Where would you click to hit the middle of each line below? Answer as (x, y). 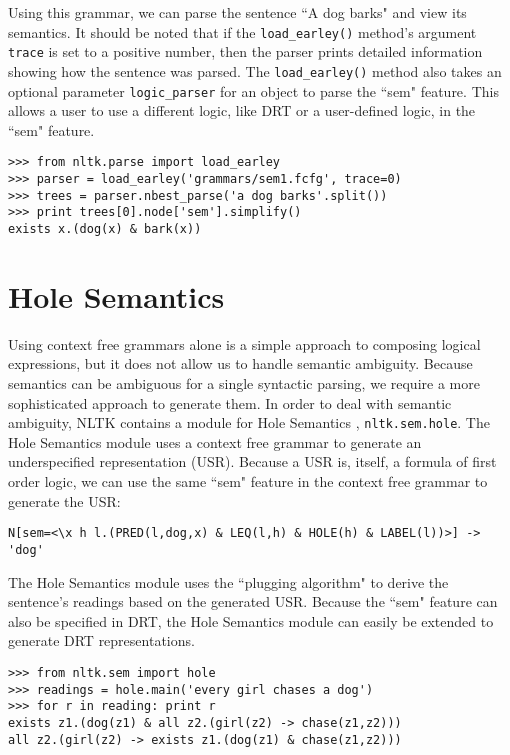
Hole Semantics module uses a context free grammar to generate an (215, 441)
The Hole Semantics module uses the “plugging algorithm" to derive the (228, 581)
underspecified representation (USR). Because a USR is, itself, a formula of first (252, 461)
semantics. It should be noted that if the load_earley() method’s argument (242, 31)
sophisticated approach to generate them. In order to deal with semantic (230, 402)
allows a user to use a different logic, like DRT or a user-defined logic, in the (242, 110)
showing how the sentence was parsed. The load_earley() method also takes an (255, 70)
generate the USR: (64, 500)
